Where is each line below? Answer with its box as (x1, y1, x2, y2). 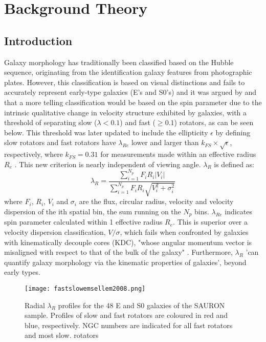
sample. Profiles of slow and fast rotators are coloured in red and (25, 310, 228, 320)
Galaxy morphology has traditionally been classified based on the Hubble (4, 56, 234, 67)
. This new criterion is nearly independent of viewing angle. (14, 158, 201, 169)
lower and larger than (131, 137, 199, 148)
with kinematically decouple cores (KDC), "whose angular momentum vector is (4, 236, 252, 247)
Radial (25, 299, 45, 310)
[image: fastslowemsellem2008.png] (25, 285, 146, 292)
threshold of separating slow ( (4, 117, 97, 128)
